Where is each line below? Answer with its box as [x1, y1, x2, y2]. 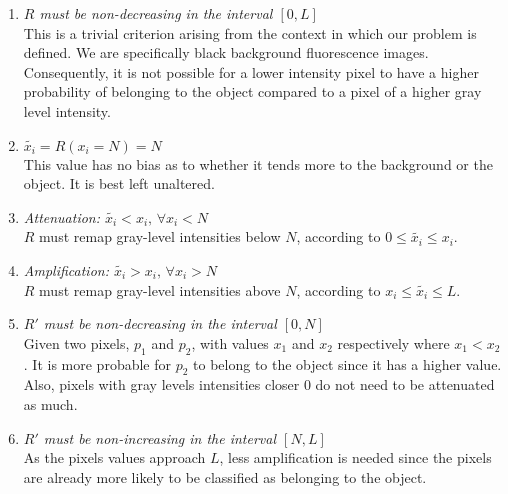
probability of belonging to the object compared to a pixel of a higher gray [23, 81, 482, 102]
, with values [191, 332, 269, 353]
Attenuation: [23, 206, 101, 227]
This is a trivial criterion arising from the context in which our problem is [23, 22, 477, 43]
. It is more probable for [23, 353, 171, 374]
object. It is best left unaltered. [23, 173, 215, 194]
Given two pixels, [23, 332, 130, 353]
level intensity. [23, 100, 111, 121]
